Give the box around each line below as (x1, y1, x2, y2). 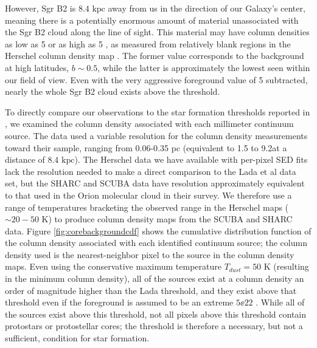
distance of (5, 153, 45, 166)
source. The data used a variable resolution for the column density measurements (5, 129, 308, 142)
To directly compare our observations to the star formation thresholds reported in (5, 105, 310, 118)
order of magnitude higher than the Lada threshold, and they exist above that (5, 284, 297, 296)
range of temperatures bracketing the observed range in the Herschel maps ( (5, 200, 289, 213)
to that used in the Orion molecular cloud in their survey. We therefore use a (5, 188, 292, 201)
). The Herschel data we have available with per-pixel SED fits (74, 153, 308, 166)
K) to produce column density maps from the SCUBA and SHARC (41, 213, 293, 225)
